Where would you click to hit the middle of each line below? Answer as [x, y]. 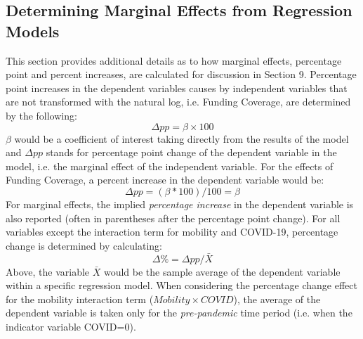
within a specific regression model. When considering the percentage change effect [181, 285]
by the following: [41, 115]
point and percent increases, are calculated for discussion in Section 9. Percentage [181, 74]
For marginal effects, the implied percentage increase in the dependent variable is [180, 204]
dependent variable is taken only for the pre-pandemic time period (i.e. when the [179, 313]
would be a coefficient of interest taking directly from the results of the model [181, 138]
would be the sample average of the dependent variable [222, 271]
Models [33, 31]
